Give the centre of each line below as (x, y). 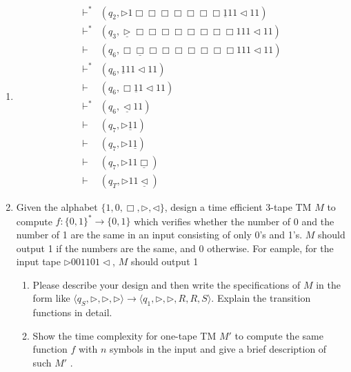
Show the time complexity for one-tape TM (124, 335)
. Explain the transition (261, 298)
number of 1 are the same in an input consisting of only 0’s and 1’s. (159, 234)
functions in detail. (72, 312)
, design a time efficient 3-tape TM (238, 207)
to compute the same (279, 335)
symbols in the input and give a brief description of (218, 349)
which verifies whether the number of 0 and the (234, 221)
